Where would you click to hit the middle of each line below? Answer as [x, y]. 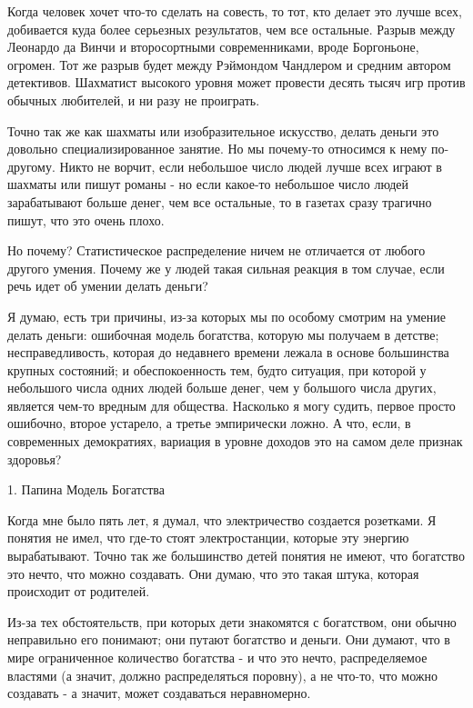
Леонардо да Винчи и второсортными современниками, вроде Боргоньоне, [213, 47]
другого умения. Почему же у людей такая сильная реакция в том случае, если [226, 268]
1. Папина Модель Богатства [86, 489]
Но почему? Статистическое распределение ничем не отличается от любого [216, 250]
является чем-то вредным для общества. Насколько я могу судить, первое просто [231, 405]
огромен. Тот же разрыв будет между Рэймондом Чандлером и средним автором [229, 64]
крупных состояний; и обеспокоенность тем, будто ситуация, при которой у [217, 369]
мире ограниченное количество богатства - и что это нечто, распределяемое [217, 657]
